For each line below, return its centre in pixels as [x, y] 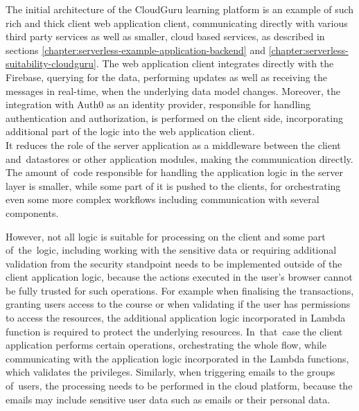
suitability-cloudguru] [51, 63]
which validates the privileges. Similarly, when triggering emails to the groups [170, 372]
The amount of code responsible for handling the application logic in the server [174, 172]
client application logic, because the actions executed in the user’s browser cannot [179, 277]
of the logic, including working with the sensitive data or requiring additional [171, 250]
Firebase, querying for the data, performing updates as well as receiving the [166, 77]
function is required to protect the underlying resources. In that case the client [174, 331]
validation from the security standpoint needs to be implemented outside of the [174, 263]
